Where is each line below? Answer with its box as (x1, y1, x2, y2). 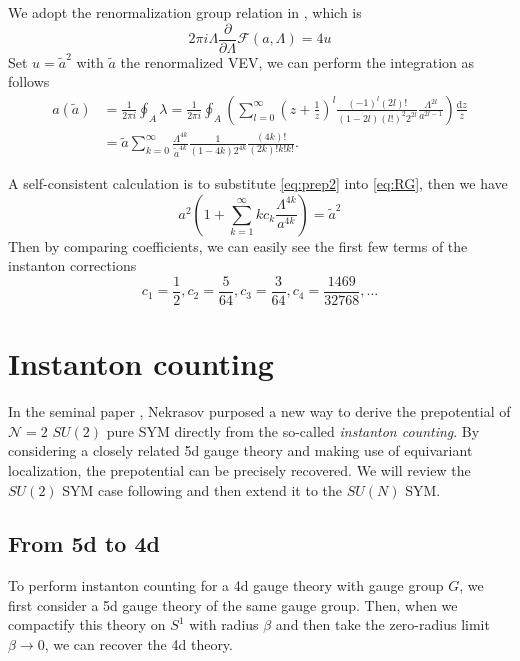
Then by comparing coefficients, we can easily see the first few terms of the (8, 235, 468, 256)
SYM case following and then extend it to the (62, 479, 342, 500)
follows (8, 71, 50, 92)
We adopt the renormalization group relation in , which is (8, 2, 362, 22)
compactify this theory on (8, 614, 166, 635)
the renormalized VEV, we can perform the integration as (120, 51, 475, 72)
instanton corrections (8, 255, 137, 276)
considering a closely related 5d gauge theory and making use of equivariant (8, 440, 473, 461)
